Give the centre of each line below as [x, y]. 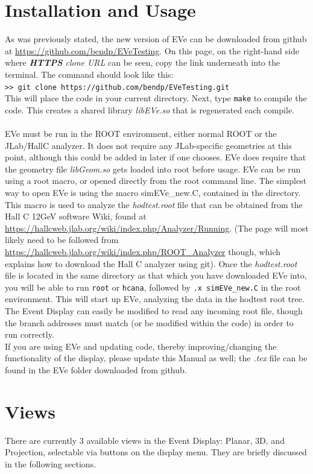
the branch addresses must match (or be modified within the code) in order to [149, 322]
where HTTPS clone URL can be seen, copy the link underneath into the [143, 62]
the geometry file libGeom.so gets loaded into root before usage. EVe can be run [153, 169]
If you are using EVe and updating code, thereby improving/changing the [141, 346]
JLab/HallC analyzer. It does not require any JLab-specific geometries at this [148, 145]
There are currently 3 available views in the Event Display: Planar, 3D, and [145, 440]
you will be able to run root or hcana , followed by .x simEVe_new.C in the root [153, 287]
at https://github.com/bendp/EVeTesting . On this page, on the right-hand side [152, 50]
